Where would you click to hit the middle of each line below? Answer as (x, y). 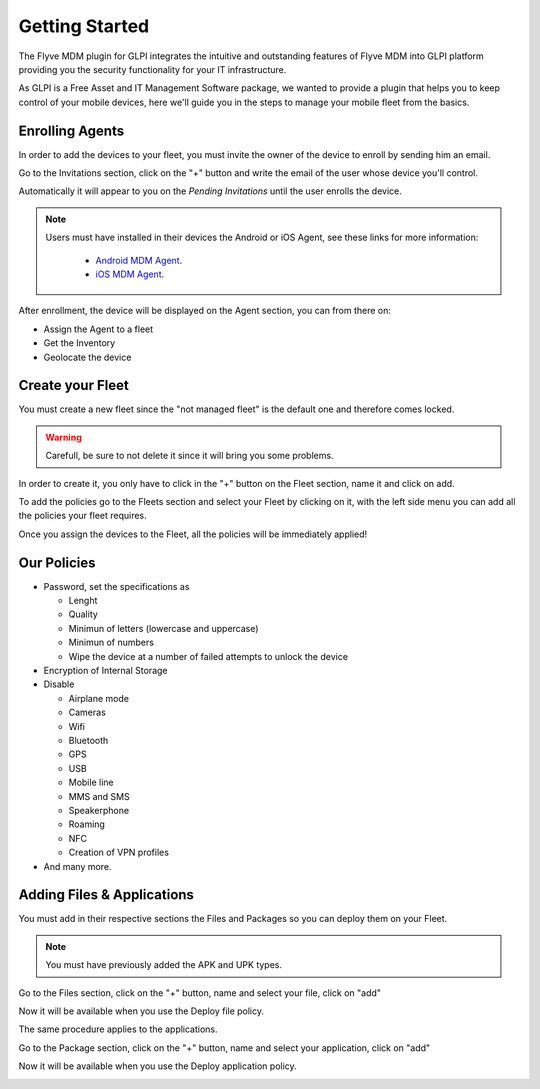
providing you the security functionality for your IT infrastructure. (152, 69)
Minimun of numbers (111, 642)
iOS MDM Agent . (130, 274)
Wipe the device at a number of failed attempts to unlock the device (208, 656)
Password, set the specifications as (116, 586)
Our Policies (57, 562)
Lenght (83, 601)
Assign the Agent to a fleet (98, 329)
